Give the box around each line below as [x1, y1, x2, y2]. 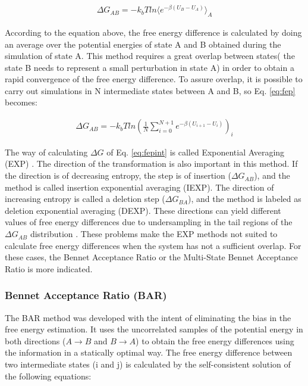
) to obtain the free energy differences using [136, 334, 294, 347]
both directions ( [5, 334, 66, 347]
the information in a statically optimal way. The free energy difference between [5, 346, 293, 359]
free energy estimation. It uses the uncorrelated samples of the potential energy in [5, 323, 303, 335]
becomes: [5, 96, 37, 108]
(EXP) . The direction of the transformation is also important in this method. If [5, 157, 298, 170]
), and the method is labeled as [188, 192, 301, 205]
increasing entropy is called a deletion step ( [5, 192, 165, 205]
